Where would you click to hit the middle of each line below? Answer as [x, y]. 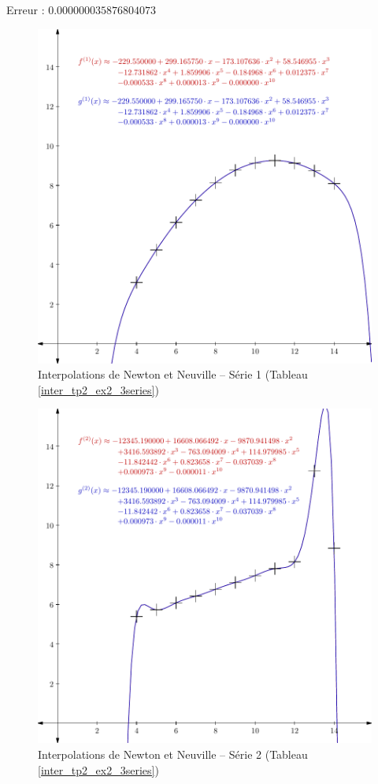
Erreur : [26, 9]
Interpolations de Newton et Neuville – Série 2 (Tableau [173, 754]
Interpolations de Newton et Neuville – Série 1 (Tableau [173, 374]
